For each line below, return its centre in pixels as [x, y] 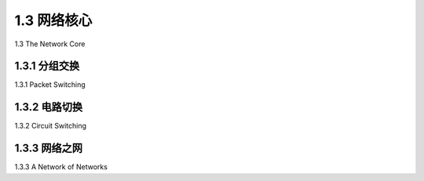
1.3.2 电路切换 [48, 107]
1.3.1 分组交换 [47, 66]
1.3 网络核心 [53, 20]
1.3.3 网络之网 [48, 148]
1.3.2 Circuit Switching [50, 126]
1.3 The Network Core [50, 44]
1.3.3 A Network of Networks [61, 167]
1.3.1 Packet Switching [50, 85]
